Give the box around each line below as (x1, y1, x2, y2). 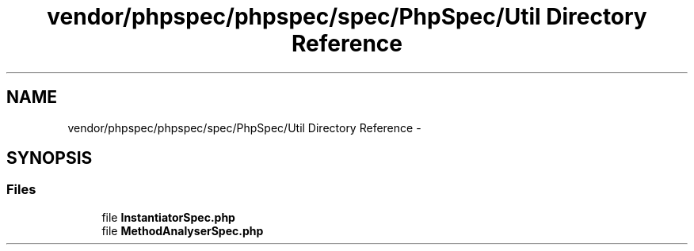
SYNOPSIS (6, 148, 93, 169)
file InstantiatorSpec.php (101, 210, 235, 224)
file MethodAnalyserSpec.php (101, 223, 264, 238)
